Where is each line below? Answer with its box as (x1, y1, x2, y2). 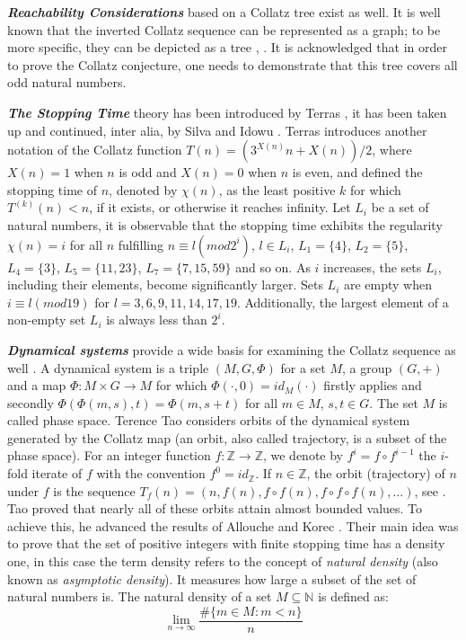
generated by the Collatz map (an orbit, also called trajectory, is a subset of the (7, 428, 447, 447)
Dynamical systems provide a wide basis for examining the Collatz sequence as (7, 340, 456, 359)
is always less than (106, 310, 207, 329)
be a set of (371, 198, 429, 217)
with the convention (96, 464, 206, 483)
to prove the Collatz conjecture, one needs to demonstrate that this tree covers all (7, 55, 458, 74)
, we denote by (262, 446, 344, 465)
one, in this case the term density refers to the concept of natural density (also (7, 552, 438, 571)
